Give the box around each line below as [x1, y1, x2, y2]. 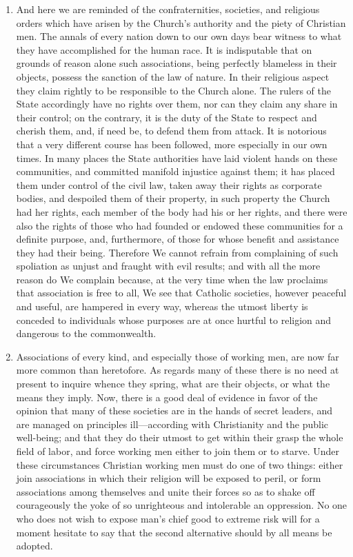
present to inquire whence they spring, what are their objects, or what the [16, 376, 330, 391]
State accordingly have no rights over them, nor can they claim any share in [16, 97, 338, 111]
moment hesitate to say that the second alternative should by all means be [16, 525, 332, 539]
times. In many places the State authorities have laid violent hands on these [16, 150, 338, 165]
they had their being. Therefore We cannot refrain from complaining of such [16, 245, 339, 259]
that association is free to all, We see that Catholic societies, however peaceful [16, 285, 347, 300]
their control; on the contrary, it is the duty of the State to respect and [16, 110, 317, 124]
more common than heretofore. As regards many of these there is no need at [16, 363, 339, 377]
